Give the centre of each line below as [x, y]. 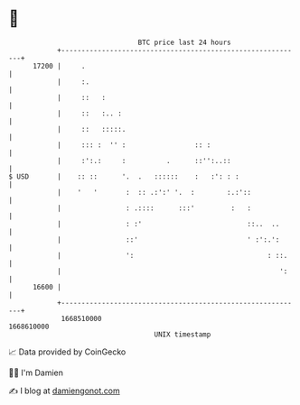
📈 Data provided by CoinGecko [67, 352]
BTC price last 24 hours [184, 42]
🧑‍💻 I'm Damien [36, 373]
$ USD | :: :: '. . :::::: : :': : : [124, 176]
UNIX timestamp [183, 334]
